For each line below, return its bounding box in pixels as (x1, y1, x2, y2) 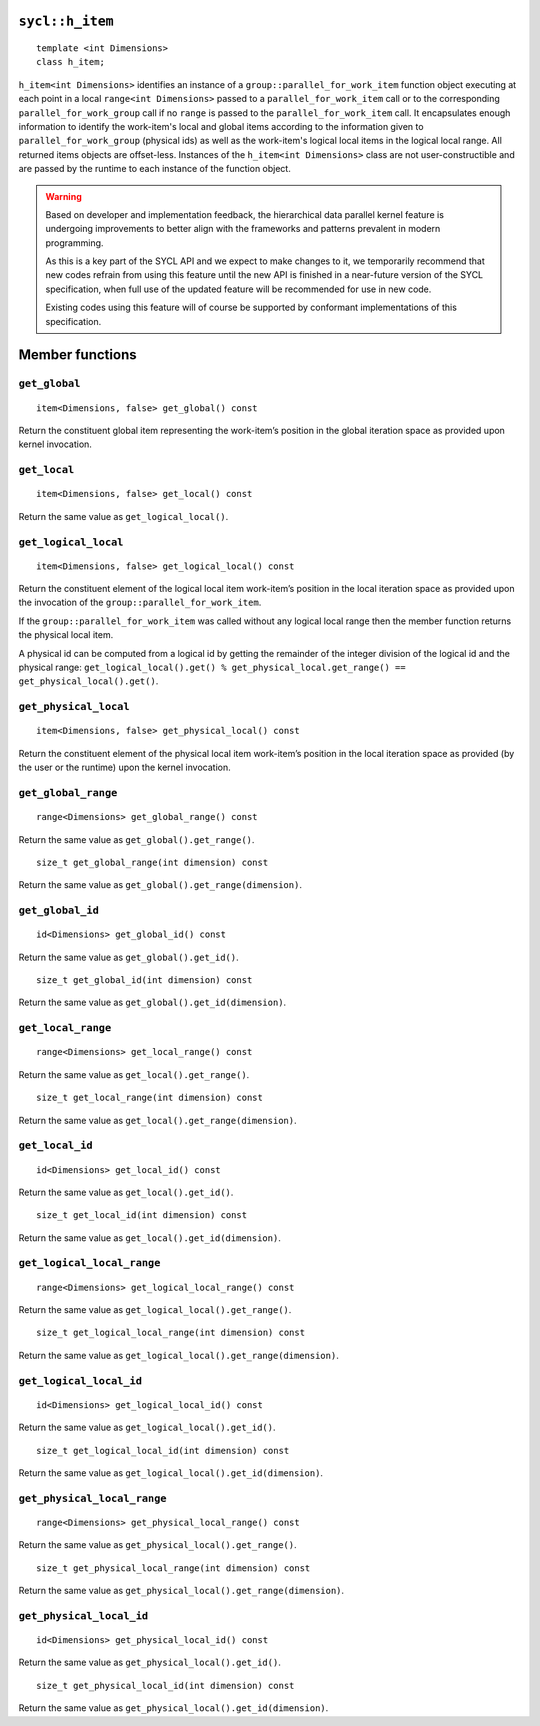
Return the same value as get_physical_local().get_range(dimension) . (18, 1585, 345, 1597)
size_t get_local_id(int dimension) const (36, 1210, 248, 1221)
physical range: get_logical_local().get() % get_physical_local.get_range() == (18, 661, 406, 674)
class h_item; (36, 56, 105, 68)
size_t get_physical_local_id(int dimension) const (36, 1680, 295, 1691)
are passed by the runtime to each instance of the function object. (18, 163, 292, 175)
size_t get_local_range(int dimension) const (36, 1092, 264, 1104)
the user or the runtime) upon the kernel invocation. (18, 761, 231, 774)
